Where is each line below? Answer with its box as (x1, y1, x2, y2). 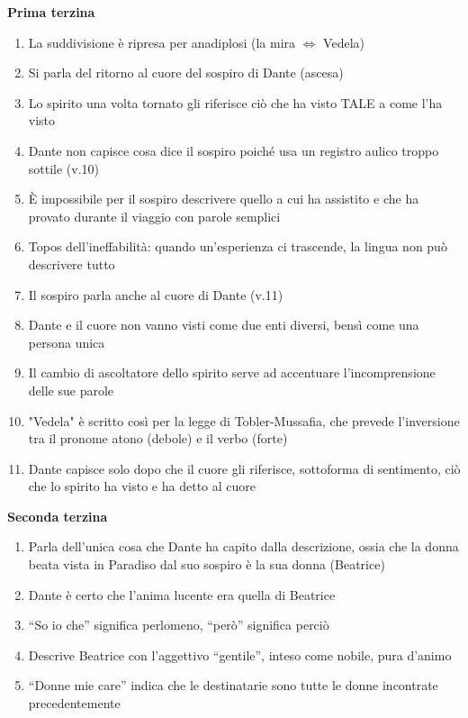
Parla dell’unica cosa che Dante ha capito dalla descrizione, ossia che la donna (28, 537, 459, 556)
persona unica (28, 332, 105, 351)
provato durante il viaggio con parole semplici (28, 206, 281, 225)
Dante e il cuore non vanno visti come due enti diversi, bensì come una (28, 315, 419, 334)
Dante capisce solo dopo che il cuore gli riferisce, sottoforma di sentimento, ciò (28, 459, 461, 477)
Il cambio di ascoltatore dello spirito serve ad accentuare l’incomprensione (28, 363, 436, 382)
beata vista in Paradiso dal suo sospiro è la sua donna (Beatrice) (28, 555, 385, 574)
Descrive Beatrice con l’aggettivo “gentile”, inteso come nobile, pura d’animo (28, 645, 452, 664)
